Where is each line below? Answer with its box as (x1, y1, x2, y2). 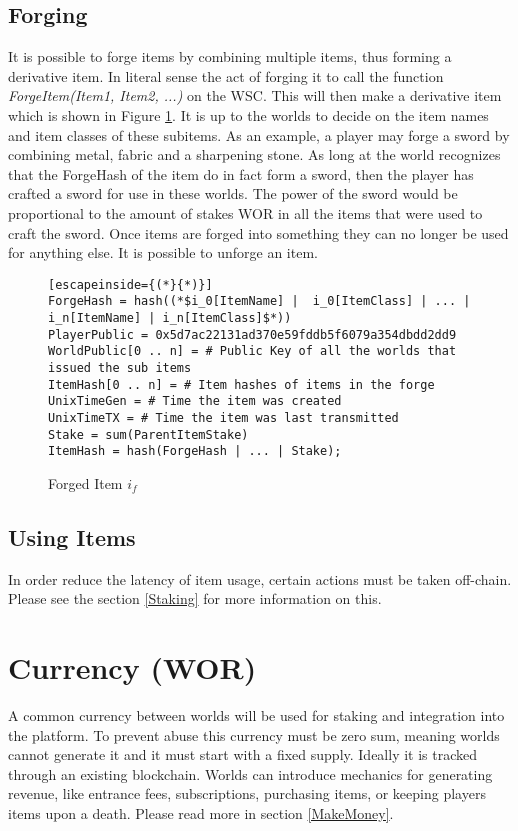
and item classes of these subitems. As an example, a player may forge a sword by (8, 124, 510, 145)
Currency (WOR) (8, 647, 257, 688)
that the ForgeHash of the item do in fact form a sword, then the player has (8, 163, 474, 184)
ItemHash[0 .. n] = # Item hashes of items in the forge (48, 377, 435, 392)
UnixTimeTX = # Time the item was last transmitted (48, 410, 399, 425)
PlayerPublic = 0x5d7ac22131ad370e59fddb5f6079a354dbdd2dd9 (48, 327, 457, 342)
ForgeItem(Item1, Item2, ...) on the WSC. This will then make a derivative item (8, 85, 502, 106)
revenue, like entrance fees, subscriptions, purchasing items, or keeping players (8, 783, 486, 804)
